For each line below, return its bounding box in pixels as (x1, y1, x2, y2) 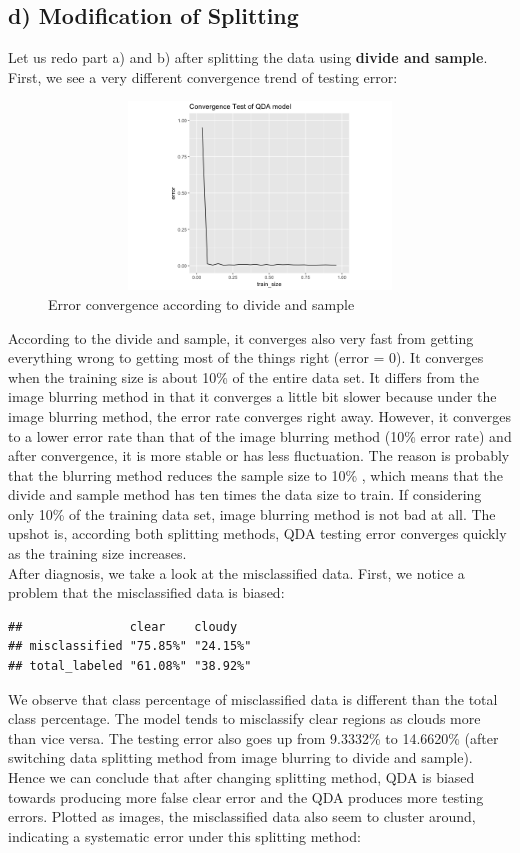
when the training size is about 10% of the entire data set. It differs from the (8, 366, 479, 387)
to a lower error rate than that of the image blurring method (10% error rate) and (8, 425, 512, 446)
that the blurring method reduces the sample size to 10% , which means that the (8, 464, 504, 485)
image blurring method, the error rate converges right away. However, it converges (8, 405, 511, 426)
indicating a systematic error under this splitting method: (8, 825, 361, 846)
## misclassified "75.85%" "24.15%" (8, 639, 252, 654)
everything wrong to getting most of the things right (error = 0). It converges (8, 347, 484, 368)
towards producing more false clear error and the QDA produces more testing (8, 786, 484, 807)
